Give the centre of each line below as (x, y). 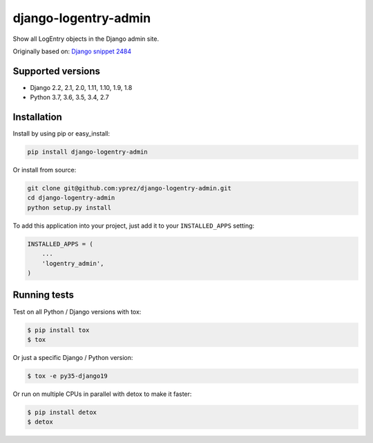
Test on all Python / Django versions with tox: (77, 311)
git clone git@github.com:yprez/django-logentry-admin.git (129, 188)
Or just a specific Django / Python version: (73, 357)
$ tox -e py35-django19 (68, 376)
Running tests (44, 295)
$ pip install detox (62, 412)
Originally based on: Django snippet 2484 (72, 51)
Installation (37, 117)
